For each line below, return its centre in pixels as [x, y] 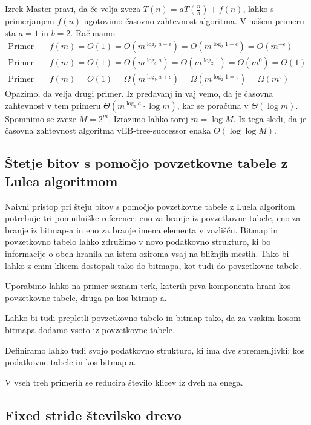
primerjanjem [30, 21]
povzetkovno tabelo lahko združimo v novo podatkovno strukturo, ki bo [138, 242]
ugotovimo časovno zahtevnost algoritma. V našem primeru [194, 21]
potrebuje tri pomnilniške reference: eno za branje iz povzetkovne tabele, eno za [153, 218]
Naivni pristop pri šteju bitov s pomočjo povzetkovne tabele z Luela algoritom [150, 206]
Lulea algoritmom [61, 180]
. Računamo [93, 32]
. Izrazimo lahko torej [148, 118]
